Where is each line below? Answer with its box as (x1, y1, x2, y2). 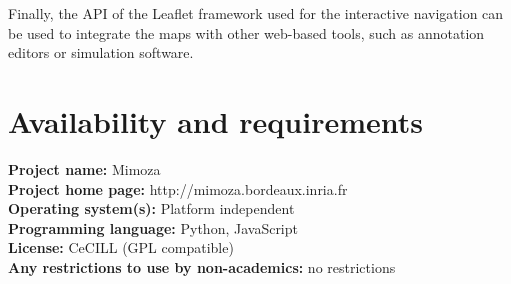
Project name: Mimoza (8, 158, 161, 179)
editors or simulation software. (8, 42, 194, 63)
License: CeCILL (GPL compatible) (8, 237, 234, 258)
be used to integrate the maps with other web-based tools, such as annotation (8, 22, 485, 43)
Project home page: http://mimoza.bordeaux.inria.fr (8, 178, 348, 199)
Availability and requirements (8, 100, 423, 141)
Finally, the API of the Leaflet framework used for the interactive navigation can (8, 3, 504, 23)
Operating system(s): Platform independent (8, 198, 295, 219)
